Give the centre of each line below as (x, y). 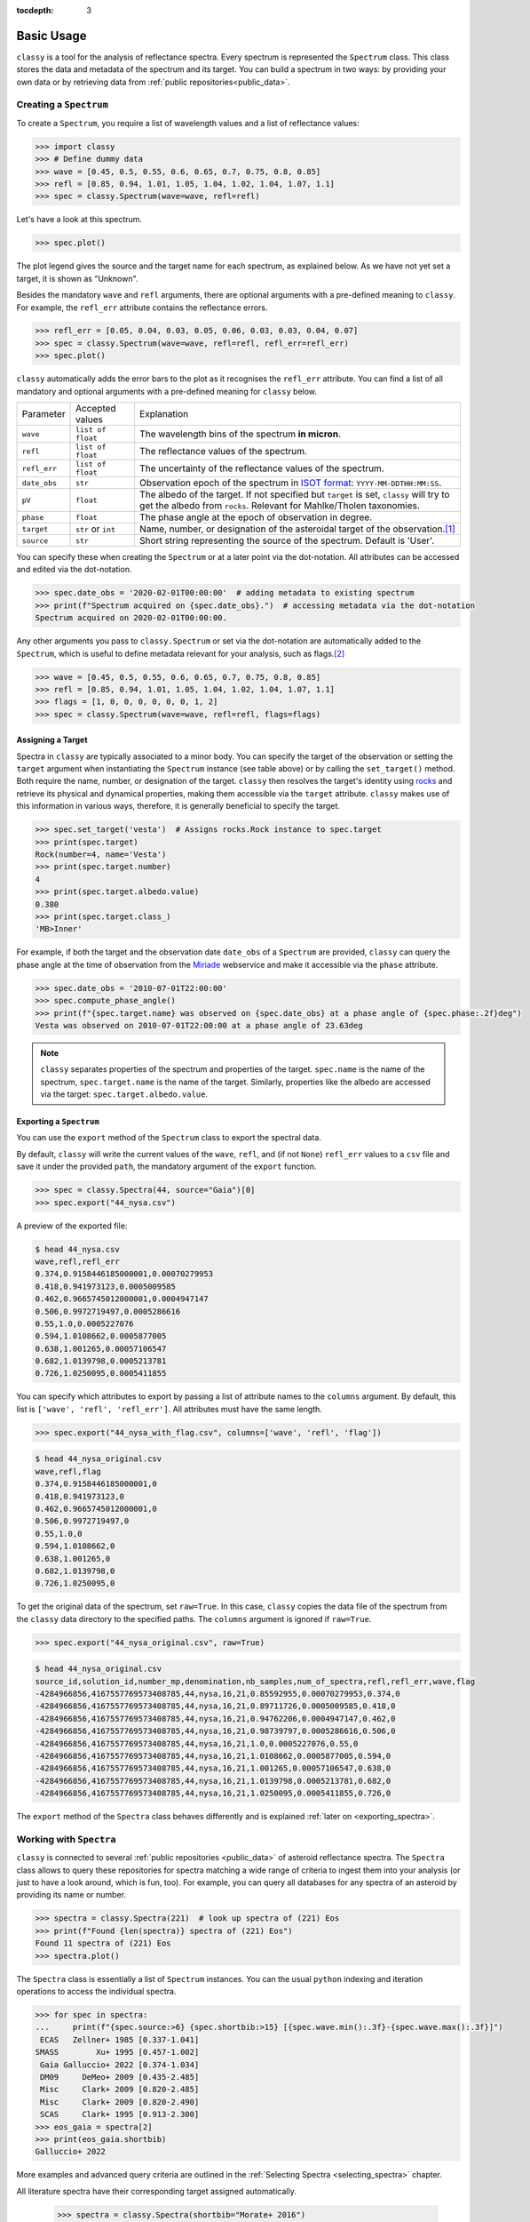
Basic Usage (51, 36)
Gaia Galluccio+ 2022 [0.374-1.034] (120, 2065)
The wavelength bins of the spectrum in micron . (240, 434)
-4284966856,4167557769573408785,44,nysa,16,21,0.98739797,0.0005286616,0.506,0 (215, 1731)
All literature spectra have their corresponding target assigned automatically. (156, 2191)
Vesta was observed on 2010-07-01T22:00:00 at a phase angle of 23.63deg (199, 1025)
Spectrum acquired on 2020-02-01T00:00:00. (131, 618)
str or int (95, 529)
